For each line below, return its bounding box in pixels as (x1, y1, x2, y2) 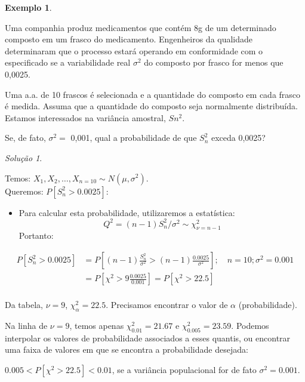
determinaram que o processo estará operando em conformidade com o (5, 44, 263, 57)
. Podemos (231, 319, 269, 331)
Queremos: (5, 184, 44, 197)
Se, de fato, (5, 131, 46, 144)
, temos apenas (69, 319, 124, 331)
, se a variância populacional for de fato (112, 363, 257, 375)
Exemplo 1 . (5, 1, 52, 13)
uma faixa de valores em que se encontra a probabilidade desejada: (5, 343, 248, 356)
